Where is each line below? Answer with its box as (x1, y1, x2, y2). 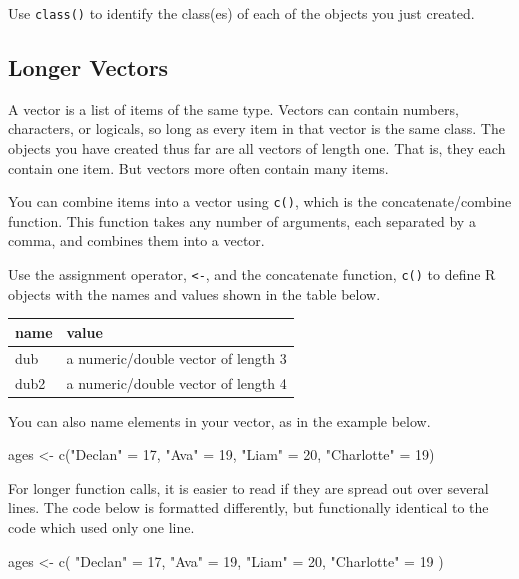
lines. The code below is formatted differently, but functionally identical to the (8, 497, 489, 518)
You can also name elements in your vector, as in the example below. (8, 410, 431, 431)
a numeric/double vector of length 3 (66, 347, 287, 368)
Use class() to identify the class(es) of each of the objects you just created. (8, 3, 475, 23)
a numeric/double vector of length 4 (66, 372, 287, 393)
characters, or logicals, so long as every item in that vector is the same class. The (8, 118, 505, 139)
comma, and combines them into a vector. (8, 230, 265, 251)
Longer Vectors (8, 52, 169, 83)
